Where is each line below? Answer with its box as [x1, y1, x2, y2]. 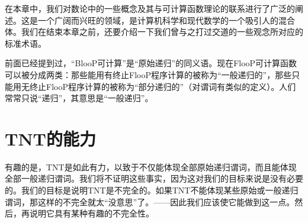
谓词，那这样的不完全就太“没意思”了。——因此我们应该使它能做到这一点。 [5, 195, 295, 208]
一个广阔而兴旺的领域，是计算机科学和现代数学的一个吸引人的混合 [37, 14, 295, 26]
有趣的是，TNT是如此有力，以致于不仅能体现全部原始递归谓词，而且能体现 [5, 160, 297, 173]
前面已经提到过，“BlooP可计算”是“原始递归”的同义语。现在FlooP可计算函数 [5, 57, 297, 69]
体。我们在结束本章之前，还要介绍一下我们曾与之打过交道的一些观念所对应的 [5, 25, 303, 38]
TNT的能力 [5, 126, 97, 150]
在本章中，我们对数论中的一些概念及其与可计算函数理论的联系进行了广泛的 [5, 2, 295, 14]
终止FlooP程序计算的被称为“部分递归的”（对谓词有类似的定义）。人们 [29, 80, 296, 92]
